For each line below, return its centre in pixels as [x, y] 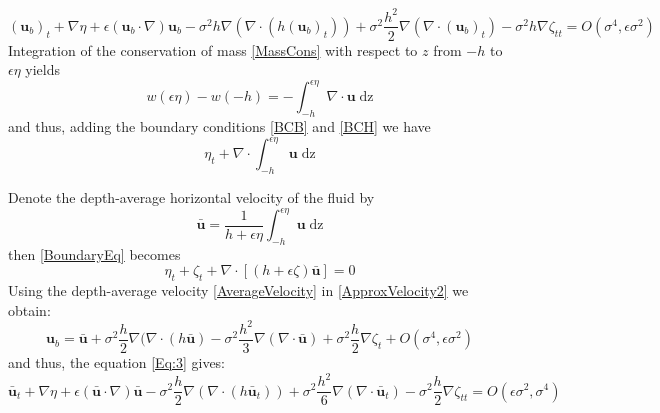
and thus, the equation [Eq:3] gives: [117, 361]
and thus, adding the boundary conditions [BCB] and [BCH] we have [219, 126]
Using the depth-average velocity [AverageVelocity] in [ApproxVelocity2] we [238, 290]
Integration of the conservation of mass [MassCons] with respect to [213, 49]
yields [43, 69]
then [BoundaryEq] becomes [94, 253]
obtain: [29, 309]
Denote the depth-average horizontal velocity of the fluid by [191, 196]
